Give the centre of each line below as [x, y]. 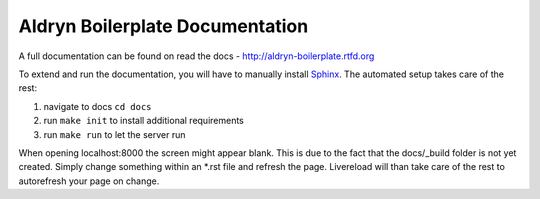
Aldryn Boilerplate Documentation [163, 26]
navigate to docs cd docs [97, 106]
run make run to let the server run [114, 134]
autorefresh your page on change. [89, 181]
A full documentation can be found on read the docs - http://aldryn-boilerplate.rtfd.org [196, 56]
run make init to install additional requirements [144, 121]
